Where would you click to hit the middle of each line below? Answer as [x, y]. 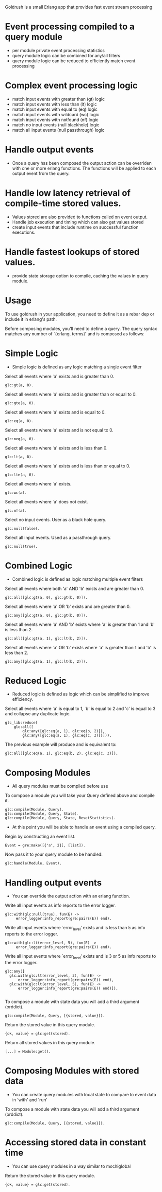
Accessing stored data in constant [76, 1143]
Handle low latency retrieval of [68, 193]
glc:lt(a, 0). [19, 457]
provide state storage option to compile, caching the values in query [80, 276]
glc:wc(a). [16, 493]
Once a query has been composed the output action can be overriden [82, 163]
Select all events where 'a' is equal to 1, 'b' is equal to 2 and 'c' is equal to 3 [80, 708]
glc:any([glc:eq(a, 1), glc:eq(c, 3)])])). [67, 736]
